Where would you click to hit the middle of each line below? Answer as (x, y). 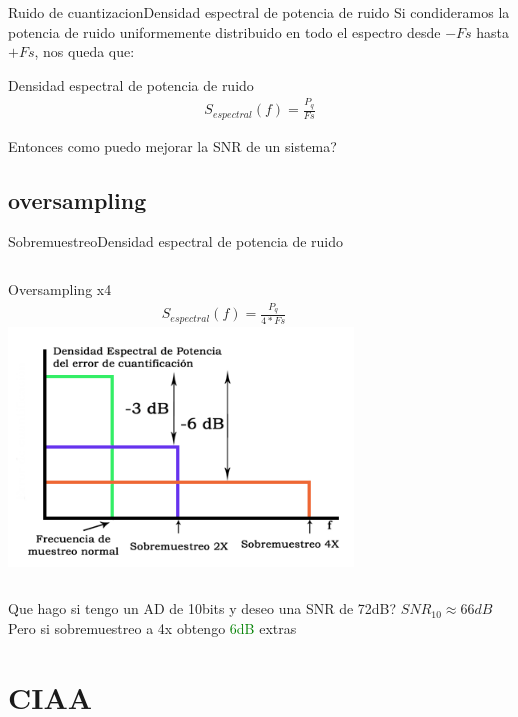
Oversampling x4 (60, 288)
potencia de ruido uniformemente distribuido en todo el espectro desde (224, 31)
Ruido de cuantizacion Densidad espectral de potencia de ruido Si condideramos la (259, 12)
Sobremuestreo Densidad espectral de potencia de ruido (176, 241)
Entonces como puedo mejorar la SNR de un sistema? (172, 145)
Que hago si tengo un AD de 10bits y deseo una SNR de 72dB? (202, 608)
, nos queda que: (84, 51)
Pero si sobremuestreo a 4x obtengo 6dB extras (152, 627)
